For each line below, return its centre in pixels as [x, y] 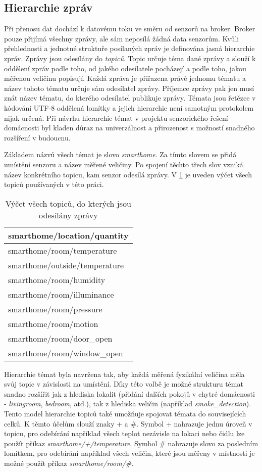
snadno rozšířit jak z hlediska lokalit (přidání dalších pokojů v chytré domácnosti [129, 393]
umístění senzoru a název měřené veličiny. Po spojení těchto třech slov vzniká [124, 164]
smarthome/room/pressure [55, 309]
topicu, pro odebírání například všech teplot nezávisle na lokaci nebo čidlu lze [124, 433]
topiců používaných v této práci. [54, 184]
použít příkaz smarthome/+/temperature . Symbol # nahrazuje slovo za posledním [131, 443]
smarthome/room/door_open [60, 338]
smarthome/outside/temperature [66, 265]
